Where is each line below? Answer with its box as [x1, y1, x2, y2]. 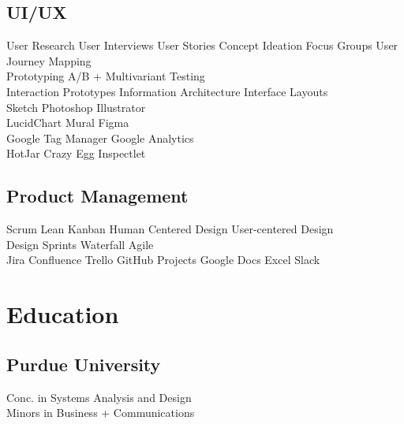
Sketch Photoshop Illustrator [6, 99, 146, 115]
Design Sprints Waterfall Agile [6, 236, 154, 252]
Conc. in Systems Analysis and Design [6, 389, 192, 405]
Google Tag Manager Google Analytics [6, 129, 194, 146]
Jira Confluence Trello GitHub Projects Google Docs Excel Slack [6, 251, 320, 268]
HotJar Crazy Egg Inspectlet [6, 145, 146, 162]
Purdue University [6, 351, 161, 376]
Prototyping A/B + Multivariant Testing [6, 68, 205, 84]
